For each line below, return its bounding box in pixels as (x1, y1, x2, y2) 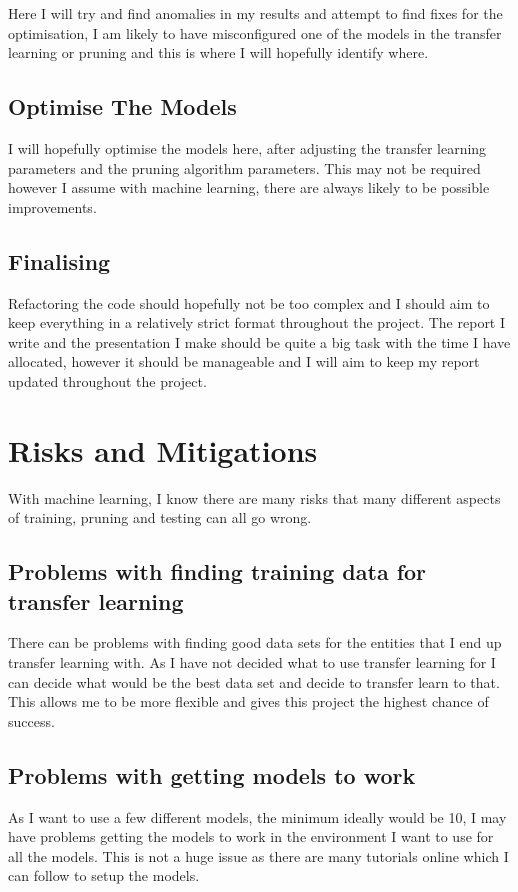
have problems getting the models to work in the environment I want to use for (8, 826, 494, 847)
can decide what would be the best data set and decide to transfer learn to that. (8, 671, 500, 692)
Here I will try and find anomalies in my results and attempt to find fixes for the (8, 3, 503, 23)
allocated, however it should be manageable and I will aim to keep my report (8, 351, 480, 372)
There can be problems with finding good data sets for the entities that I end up (8, 632, 502, 653)
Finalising (8, 245, 111, 276)
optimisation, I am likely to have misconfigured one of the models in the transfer (8, 22, 502, 43)
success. (8, 710, 55, 731)
